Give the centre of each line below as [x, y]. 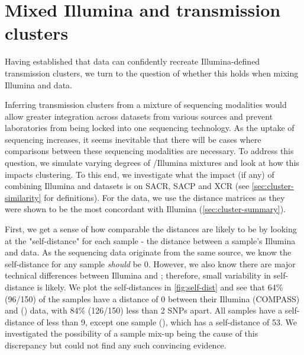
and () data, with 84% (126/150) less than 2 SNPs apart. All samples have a [144, 310]
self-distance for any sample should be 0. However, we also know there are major [150, 263]
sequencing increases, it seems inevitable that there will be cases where [133, 139]
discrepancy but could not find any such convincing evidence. [116, 345]
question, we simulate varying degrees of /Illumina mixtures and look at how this [152, 163]
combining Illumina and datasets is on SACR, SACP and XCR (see [127, 186]
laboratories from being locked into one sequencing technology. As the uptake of [150, 128]
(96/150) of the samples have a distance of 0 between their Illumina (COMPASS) [152, 298]
